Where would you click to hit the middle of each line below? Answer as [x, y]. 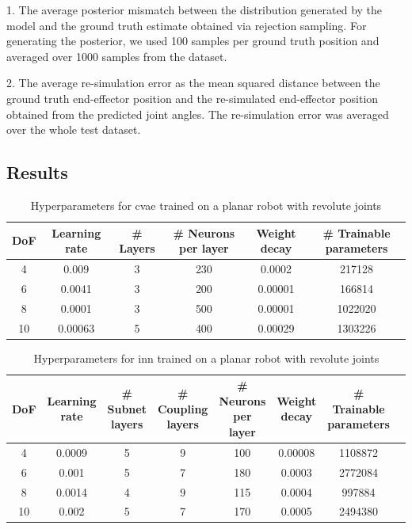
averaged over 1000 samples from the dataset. [117, 56]
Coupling [183, 408]
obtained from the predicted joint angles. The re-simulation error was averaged [198, 114]
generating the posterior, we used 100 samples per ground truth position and [193, 41]
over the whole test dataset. [74, 129]
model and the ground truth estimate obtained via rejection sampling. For [187, 25]
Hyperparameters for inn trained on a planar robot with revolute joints [206, 358]
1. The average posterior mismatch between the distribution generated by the [195, 10]
